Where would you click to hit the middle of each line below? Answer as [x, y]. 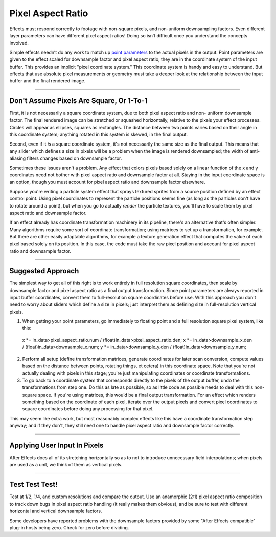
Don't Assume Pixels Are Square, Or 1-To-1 [78, 101]
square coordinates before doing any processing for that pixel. [88, 409]
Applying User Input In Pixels [56, 445]
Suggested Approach [44, 271]
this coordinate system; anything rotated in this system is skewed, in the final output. [99, 135]
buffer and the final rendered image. [48, 81]
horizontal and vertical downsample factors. [56, 511]
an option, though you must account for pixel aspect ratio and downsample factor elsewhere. [107, 182]
